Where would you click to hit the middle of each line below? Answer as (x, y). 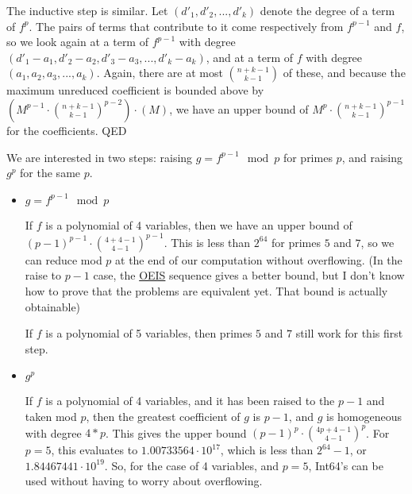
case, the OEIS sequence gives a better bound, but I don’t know (249, 275)
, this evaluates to (94, 450)
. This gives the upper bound (176, 432)
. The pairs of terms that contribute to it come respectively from (186, 26)
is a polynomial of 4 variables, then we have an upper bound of (199, 224)
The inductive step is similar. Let (87, 10)
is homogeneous (364, 416)
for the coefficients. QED (67, 130)
